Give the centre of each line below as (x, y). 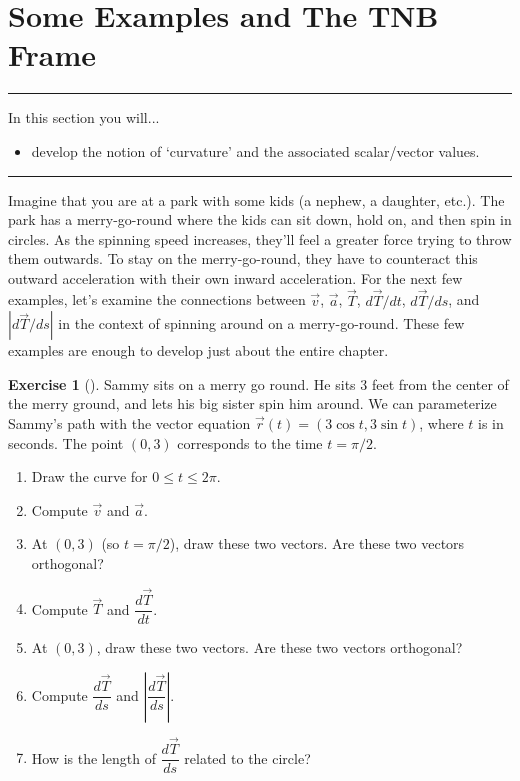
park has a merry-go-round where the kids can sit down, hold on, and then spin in (260, 219)
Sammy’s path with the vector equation (129, 423)
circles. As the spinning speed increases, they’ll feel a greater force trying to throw (260, 238)
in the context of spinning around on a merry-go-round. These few (261, 323)
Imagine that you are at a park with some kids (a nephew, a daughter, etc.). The (256, 199)
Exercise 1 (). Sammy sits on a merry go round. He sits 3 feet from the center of (258, 383)
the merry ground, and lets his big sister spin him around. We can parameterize (252, 403)
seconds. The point (66, 442)
